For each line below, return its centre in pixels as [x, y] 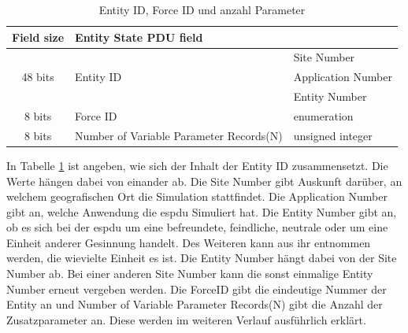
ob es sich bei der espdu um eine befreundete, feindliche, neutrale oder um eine [197, 227]
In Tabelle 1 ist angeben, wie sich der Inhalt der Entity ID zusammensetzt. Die [197, 165]
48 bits [38, 77]
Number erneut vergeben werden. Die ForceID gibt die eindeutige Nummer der [197, 289]
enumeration [323, 115]
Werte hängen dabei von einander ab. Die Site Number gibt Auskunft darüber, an [204, 181]
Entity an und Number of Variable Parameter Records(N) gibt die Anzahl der [195, 304]
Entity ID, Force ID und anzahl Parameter [202, 9]
